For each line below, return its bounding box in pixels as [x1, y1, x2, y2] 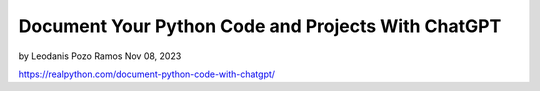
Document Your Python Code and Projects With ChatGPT [18, 15, 502, 37]
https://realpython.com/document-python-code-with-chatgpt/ [18, 68, 275, 80]
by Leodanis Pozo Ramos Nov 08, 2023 [18, 50, 182, 62]
